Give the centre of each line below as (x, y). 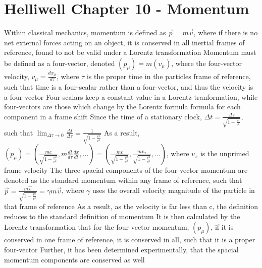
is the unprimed (225, 153)
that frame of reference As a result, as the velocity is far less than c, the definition (131, 206)
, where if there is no (226, 32)
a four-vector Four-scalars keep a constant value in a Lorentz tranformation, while (131, 96)
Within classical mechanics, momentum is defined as (85, 32)
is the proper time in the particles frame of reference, (169, 76)
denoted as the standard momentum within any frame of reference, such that (123, 180)
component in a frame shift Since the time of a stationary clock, (103, 116)
